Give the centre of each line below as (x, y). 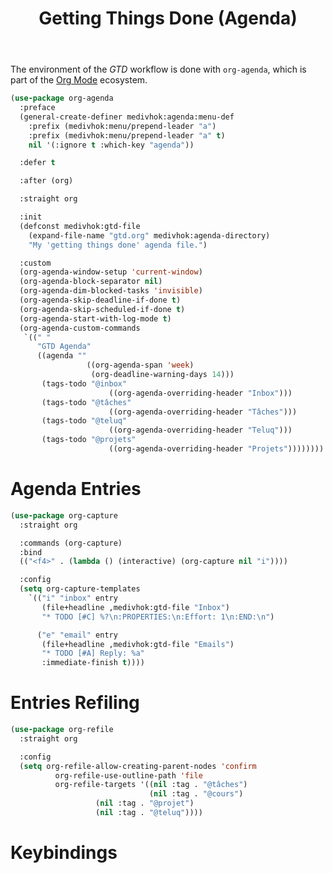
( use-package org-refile (62, 730)
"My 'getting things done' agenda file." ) (118, 245)
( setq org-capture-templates (80, 589)
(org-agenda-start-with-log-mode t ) (95, 318)
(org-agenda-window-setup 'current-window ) (111, 272)
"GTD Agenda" (64, 347)
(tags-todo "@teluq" (84, 421)
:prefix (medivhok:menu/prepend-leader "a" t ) (127, 135)
